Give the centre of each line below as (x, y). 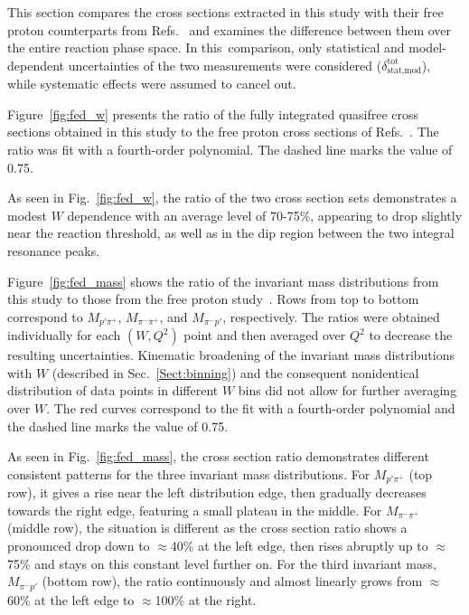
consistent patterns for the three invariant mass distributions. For (189, 473)
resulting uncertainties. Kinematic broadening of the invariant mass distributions (231, 355)
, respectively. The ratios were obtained (331, 316)
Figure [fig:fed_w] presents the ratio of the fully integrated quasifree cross (213, 114)
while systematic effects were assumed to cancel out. (152, 84)
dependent (36, 65)
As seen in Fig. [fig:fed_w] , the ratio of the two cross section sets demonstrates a (232, 198)
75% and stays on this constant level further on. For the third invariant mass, (222, 563)
